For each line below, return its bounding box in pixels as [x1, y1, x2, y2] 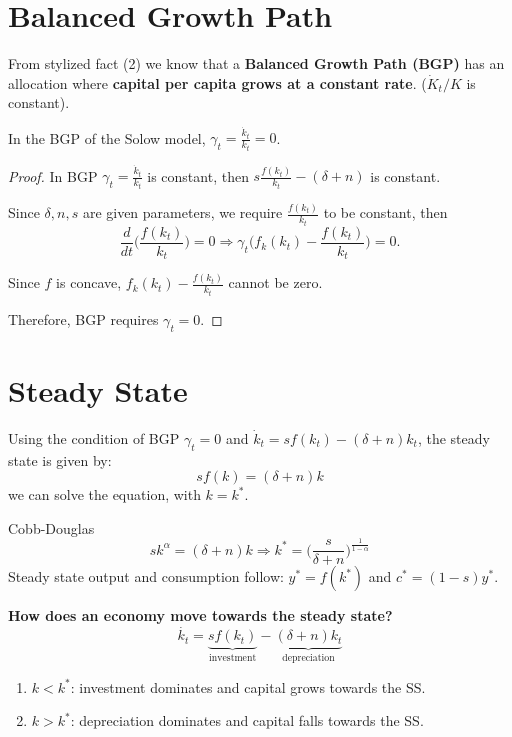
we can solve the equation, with [8, 484, 201, 505]
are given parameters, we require [82, 202, 283, 223]
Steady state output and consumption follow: [8, 566, 284, 587]
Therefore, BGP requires [8, 308, 159, 329]
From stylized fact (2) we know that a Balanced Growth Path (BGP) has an [8, 53, 505, 74]
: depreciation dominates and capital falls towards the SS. [70, 710, 424, 731]
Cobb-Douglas [8, 517, 95, 538]
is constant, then [147, 165, 249, 186]
